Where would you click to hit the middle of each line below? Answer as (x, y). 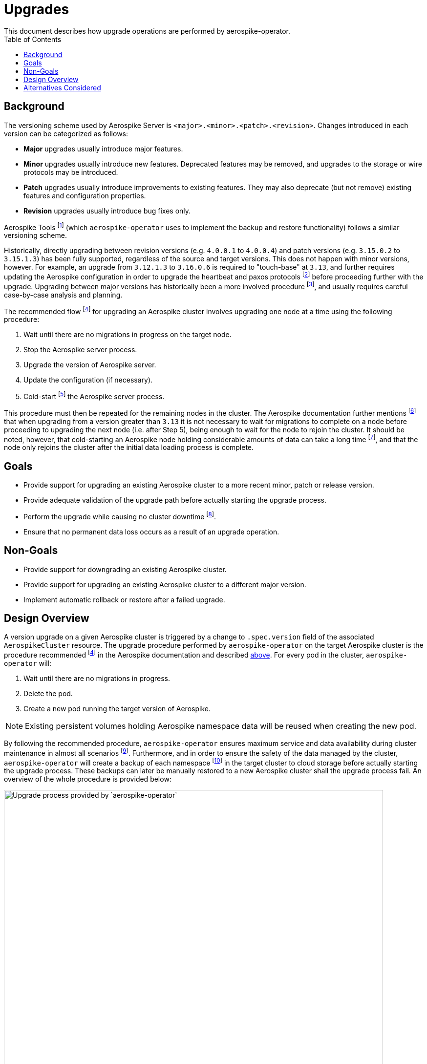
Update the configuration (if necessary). (88, 380)
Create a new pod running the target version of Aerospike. (117, 709)
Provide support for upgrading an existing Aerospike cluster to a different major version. (165, 584)
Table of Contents (33, 39)
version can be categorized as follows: (66, 133)
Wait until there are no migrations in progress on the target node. (128, 335)
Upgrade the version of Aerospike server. (90, 365)
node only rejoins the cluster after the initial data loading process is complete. (129, 447)
